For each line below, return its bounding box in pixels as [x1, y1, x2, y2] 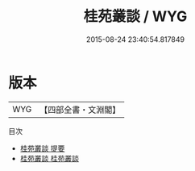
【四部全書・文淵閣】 [39, 104, 121, 115]
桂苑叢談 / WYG [83, 7, 188, 26]
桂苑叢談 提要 [19, 143, 65, 153]
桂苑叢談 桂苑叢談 [19, 153, 79, 163]
